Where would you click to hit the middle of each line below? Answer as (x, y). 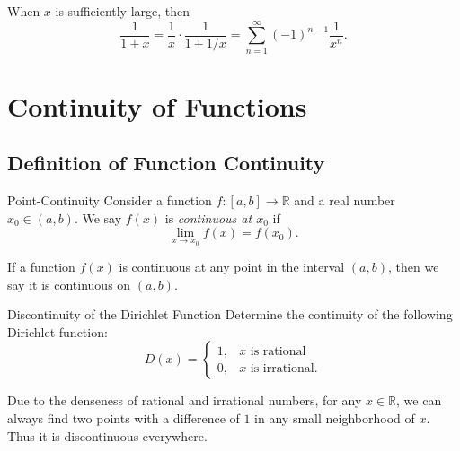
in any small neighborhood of (335, 418)
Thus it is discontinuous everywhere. (107, 435)
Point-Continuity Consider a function (110, 200)
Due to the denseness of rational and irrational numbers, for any (185, 400)
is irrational (282, 369)
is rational (278, 351)
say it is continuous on (69, 284)
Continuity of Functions (157, 105)
